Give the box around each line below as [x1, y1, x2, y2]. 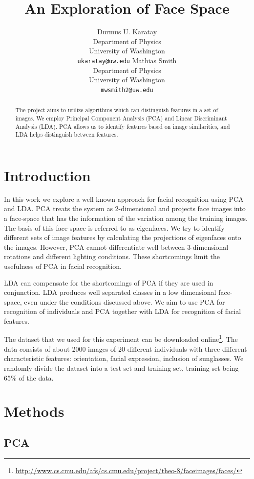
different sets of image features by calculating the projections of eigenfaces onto [4, 232, 241, 242]
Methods [4, 401, 64, 421]
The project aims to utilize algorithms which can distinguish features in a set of [15, 106, 218, 114]
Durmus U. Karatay [97, 26, 157, 37]
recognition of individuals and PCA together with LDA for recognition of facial [4, 306, 241, 316]
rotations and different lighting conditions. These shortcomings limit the [4, 251, 220, 262]
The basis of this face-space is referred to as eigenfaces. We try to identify [4, 222, 225, 233]
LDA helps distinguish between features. [15, 130, 118, 139]
